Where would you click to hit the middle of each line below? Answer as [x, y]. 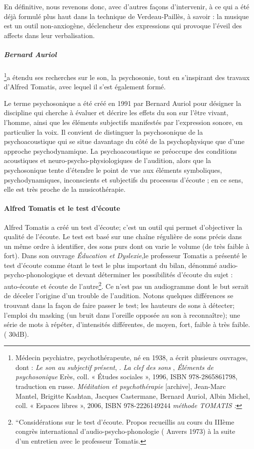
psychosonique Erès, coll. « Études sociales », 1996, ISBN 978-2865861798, [127, 377]
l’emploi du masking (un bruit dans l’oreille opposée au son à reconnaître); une [122, 315]
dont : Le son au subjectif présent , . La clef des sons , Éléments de [114, 367]
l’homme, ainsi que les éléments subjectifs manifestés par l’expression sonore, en [123, 122]
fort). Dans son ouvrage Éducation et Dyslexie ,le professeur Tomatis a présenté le [126, 255]
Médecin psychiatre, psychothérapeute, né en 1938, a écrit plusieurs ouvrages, [132, 357]
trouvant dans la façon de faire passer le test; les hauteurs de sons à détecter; [119, 305]
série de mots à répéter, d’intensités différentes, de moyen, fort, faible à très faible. [127, 324]
